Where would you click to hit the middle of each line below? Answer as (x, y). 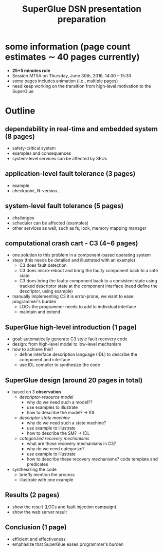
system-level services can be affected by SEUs (59, 158)
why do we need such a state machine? (66, 423)
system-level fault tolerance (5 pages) (64, 206)
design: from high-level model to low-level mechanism (67, 344)
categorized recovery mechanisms (54, 438)
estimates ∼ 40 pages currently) (72, 57)
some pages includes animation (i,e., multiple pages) (65, 81)
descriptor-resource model (46, 397)
